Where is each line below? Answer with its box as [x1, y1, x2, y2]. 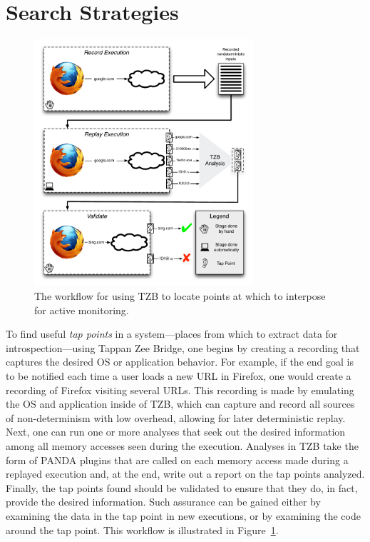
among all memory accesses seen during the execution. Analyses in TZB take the [6, 438, 359, 453]
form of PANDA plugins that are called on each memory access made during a [6, 452, 349, 467]
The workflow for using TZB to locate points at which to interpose [34, 288, 326, 303]
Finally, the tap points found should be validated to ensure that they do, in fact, [6, 480, 358, 495]
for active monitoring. [34, 302, 129, 317]
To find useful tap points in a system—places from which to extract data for [6, 326, 338, 341]
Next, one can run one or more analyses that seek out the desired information [6, 424, 346, 439]
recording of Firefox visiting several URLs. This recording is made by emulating [6, 382, 354, 397]
